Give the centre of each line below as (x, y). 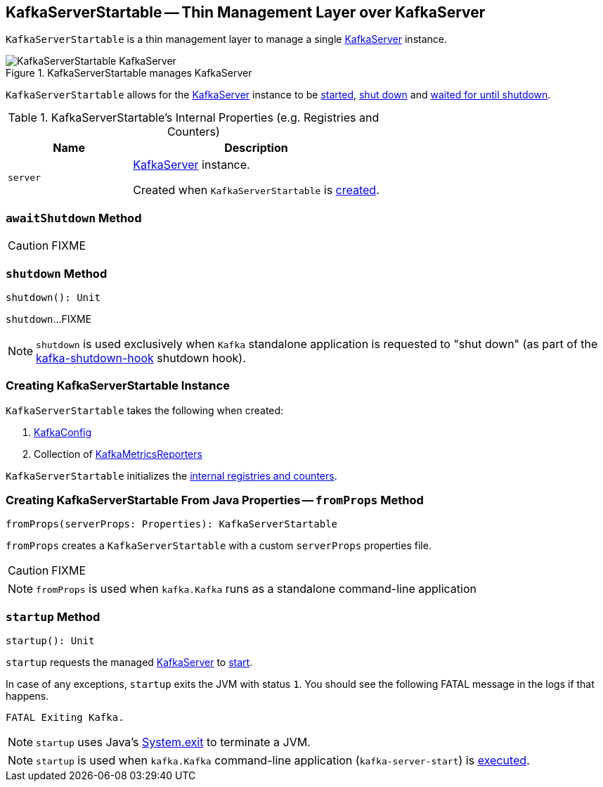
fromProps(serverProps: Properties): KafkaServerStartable (172, 524)
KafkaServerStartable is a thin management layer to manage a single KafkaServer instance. (226, 39)
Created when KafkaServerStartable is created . (256, 190)
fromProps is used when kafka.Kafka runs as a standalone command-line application (256, 589)
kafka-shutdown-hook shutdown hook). (141, 358)
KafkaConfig (63, 432)
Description (256, 148)
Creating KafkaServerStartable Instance (118, 386)
